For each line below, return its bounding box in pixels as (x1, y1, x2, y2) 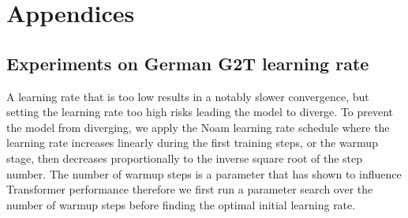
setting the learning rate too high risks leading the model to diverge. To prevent (6, 103, 394, 120)
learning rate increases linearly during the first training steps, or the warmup (6, 134, 378, 151)
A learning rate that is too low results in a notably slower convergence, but (6, 88, 369, 104)
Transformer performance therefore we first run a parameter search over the (6, 181, 373, 197)
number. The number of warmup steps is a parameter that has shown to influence (6, 165, 402, 182)
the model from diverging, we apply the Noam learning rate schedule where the (6, 118, 390, 135)
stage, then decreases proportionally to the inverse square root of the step (6, 149, 363, 166)
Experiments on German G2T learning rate (6, 51, 369, 75)
